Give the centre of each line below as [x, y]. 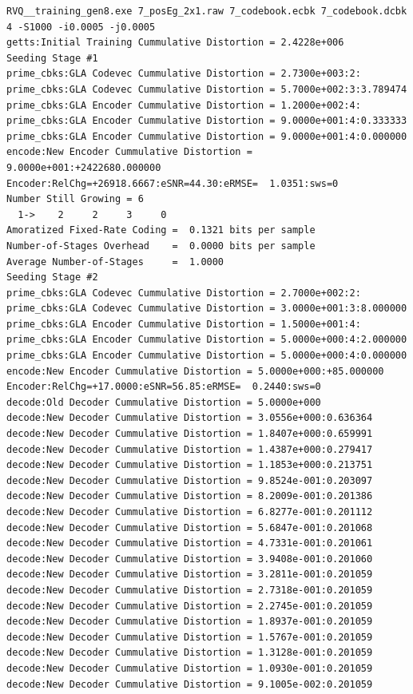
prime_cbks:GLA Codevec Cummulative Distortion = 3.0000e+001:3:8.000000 [207, 309]
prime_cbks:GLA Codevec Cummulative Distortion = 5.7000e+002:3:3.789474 [207, 89]
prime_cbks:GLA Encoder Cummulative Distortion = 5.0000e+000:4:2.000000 [207, 340]
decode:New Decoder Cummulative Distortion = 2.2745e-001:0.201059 [190, 606]
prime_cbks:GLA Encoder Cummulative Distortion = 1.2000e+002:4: [184, 105]
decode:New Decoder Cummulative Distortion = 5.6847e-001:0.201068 [190, 527]
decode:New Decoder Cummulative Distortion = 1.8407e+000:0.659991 [190, 434]
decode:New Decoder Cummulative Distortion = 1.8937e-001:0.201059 [190, 622]
